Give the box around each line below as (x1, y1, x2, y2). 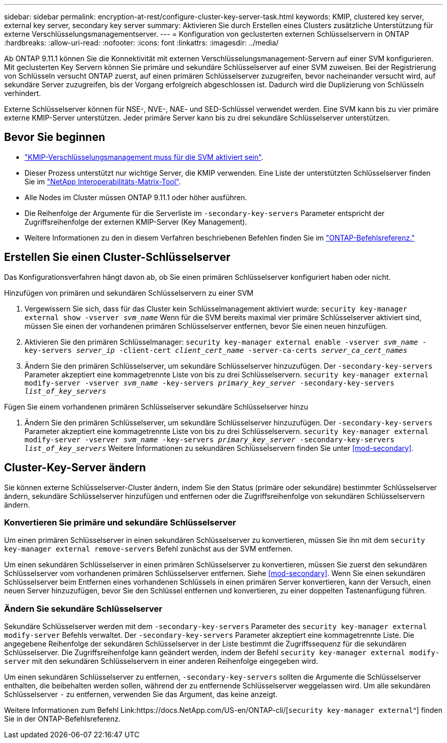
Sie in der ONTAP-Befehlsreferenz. (4, 714, 121, 724)
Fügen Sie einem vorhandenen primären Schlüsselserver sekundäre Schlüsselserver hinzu (4, 402, 308, 411)
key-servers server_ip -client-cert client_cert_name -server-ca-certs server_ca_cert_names (24, 346, 408, 354)
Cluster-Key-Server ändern (4, 461, 146, 474)
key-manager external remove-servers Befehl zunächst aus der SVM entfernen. (4, 544, 293, 554)
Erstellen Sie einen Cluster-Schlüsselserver (4, 251, 231, 264)
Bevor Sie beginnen (4, 131, 106, 144)
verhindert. (4, 89, 41, 98)
